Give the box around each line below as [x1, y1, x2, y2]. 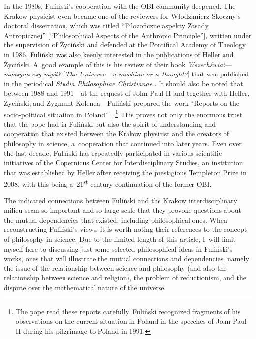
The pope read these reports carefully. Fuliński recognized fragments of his [15, 306, 241, 316]
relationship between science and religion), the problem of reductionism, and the [4, 272, 246, 283]
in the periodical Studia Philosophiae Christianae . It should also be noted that [4, 78, 243, 88]
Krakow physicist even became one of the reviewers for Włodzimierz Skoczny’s [4, 10, 241, 21]
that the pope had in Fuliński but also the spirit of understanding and [4, 118, 216, 129]
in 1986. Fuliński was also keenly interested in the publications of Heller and [4, 49, 234, 59]
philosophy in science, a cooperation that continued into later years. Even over [4, 138, 242, 148]
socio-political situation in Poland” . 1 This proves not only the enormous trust [4, 108, 243, 119]
